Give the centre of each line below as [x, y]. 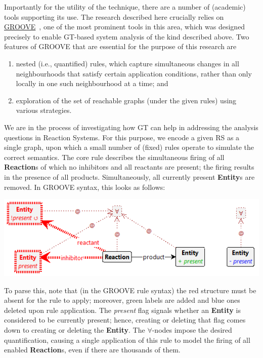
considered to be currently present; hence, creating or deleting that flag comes [125, 320]
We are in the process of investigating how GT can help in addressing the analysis [131, 127]
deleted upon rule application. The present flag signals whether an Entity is [122, 310]
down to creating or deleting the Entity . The [75, 330]
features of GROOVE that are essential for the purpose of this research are [120, 46]
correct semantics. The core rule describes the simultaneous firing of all [114, 157]
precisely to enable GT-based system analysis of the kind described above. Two [127, 36]
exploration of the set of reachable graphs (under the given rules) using [126, 100]
